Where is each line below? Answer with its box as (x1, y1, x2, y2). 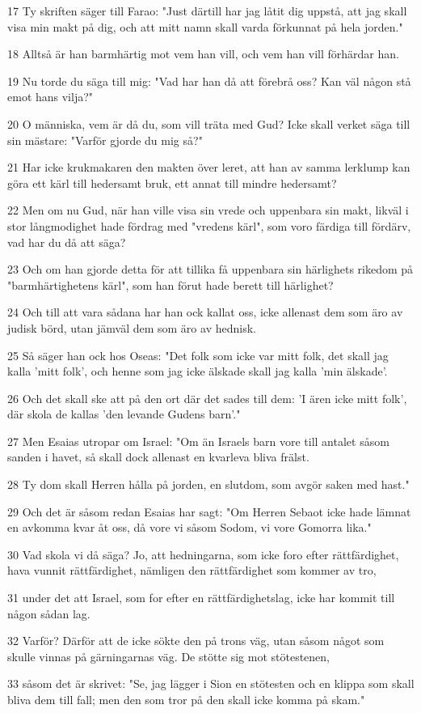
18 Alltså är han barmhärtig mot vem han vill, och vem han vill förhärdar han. (7, 45, 399, 62)
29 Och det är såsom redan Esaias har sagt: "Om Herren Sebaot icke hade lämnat (7, 503, 411, 520)
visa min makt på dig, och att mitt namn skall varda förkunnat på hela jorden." (7, 18, 403, 35)
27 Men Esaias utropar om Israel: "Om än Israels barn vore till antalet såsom (7, 432, 389, 449)
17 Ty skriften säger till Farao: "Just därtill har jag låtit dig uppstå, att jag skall (7, 2, 407, 19)
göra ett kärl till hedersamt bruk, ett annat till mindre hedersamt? (7, 174, 337, 191)
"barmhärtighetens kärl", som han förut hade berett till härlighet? (7, 276, 334, 293)
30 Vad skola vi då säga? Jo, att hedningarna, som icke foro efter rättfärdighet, (7, 545, 399, 562)
